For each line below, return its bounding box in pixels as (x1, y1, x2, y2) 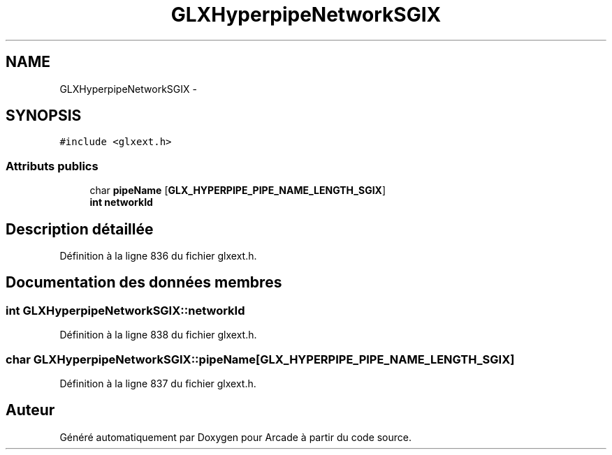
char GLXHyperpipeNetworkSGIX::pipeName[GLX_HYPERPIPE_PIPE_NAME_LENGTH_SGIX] (6, 352, 515, 366)
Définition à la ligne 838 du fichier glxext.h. (59, 329, 257, 341)
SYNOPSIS (6, 107, 82, 125)
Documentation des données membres (6, 274, 282, 292)
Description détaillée (6, 220, 154, 238)
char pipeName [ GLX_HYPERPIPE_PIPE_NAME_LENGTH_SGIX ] (89, 184, 386, 197)
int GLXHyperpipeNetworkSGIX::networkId (6, 303, 245, 318)
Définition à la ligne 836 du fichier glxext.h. (59, 250, 257, 262)
